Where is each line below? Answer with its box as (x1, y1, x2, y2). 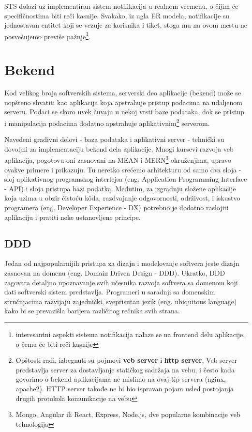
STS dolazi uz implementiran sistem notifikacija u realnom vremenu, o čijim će (4, 1, 238, 11)
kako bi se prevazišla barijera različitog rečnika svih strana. (4, 306, 180, 316)
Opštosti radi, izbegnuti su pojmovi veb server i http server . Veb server (15, 355, 237, 365)
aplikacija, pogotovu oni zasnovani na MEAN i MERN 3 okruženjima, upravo (4, 154, 232, 165)
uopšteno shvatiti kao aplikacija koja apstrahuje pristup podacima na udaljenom (4, 97, 243, 107)
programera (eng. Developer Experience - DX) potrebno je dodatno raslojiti (4, 202, 229, 212)
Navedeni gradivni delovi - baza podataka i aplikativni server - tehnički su (4, 134, 224, 144)
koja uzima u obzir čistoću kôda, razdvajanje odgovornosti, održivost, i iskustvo (4, 193, 240, 203)
